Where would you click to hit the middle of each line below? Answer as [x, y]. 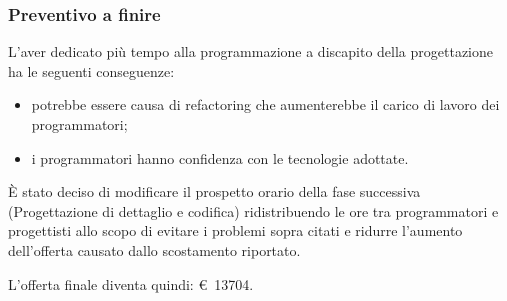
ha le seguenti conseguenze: [91, 70]
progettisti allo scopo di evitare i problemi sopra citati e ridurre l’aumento [235, 230]
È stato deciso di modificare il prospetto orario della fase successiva [214, 191]
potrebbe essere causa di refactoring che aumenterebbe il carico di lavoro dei [265, 104]
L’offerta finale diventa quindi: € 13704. [131, 283]
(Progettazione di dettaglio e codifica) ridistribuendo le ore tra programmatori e [253, 210]
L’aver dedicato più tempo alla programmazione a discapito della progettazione [250, 51]
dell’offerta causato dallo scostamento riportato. [154, 249]
